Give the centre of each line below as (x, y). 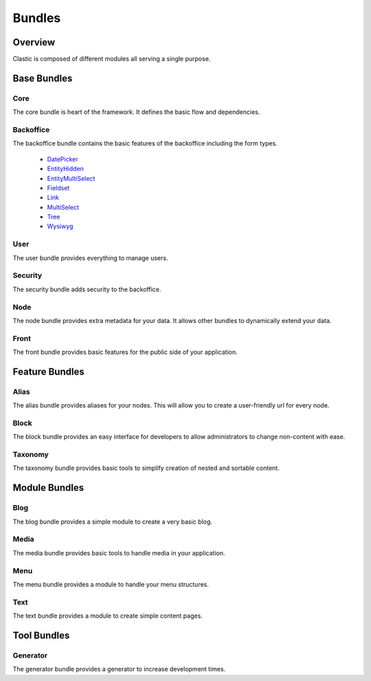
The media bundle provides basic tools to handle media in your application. (119, 552)
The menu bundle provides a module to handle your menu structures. (111, 584)
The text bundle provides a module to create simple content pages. (108, 616)
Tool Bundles (41, 635)
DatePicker (63, 159)
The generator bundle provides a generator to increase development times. (119, 669)
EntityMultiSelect (71, 178)
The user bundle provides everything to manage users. (90, 258)
